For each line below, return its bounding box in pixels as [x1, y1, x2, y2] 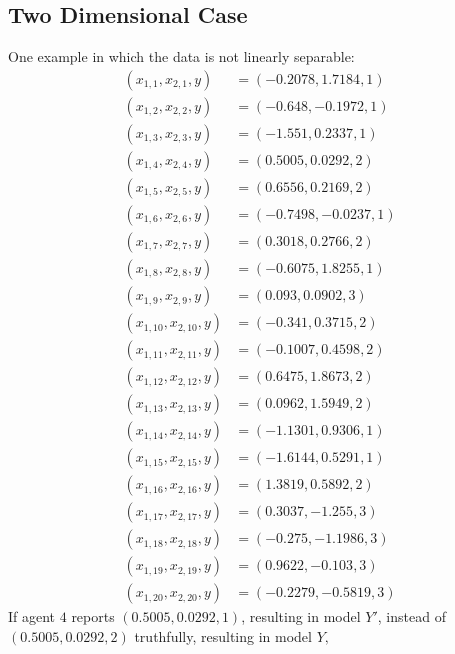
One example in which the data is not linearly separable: [8, 46, 355, 67]
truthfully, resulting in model [134, 626, 312, 647]
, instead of [377, 606, 446, 627]
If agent [8, 606, 56, 627]
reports [71, 606, 115, 627]
